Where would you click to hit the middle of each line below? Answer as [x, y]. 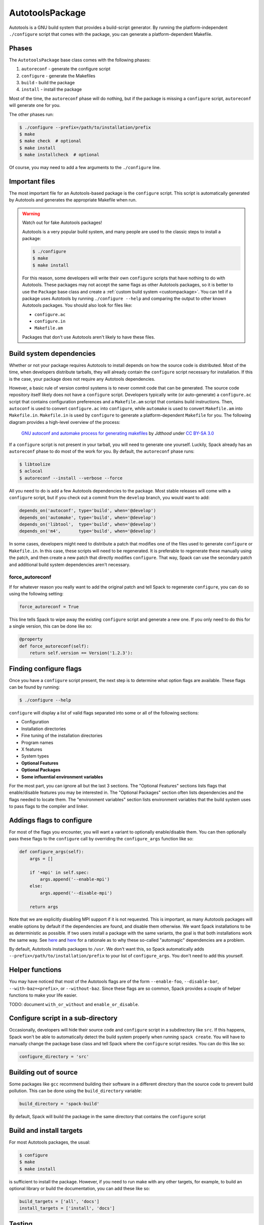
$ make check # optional [50, 141]
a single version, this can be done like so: [51, 626]
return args [44, 907]
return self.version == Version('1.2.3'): [81, 653]
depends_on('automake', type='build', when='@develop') [88, 517]
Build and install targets [46, 1130]
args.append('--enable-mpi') [75, 879]
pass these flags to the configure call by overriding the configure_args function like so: [101, 839]
